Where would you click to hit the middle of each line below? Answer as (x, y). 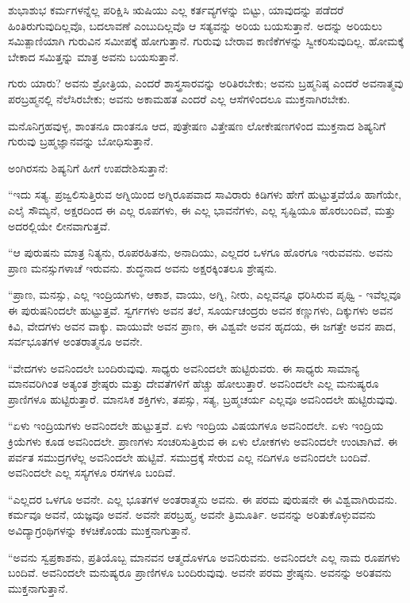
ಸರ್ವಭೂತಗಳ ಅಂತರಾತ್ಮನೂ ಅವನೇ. (75, 341)
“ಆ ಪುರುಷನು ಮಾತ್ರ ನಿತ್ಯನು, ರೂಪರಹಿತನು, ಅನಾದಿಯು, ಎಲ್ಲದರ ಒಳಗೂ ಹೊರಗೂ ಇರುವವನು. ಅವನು (201, 252)
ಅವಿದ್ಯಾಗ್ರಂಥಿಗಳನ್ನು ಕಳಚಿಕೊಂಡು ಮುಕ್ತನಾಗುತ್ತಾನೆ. (100, 530)
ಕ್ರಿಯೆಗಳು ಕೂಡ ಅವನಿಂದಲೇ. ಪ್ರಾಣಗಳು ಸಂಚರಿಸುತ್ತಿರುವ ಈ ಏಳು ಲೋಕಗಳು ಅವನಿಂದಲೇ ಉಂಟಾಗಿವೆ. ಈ (203, 441)
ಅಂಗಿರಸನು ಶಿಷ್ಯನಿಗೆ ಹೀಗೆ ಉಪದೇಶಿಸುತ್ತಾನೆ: (88, 167)
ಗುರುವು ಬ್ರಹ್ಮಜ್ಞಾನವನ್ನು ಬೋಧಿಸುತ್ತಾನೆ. (81, 141)
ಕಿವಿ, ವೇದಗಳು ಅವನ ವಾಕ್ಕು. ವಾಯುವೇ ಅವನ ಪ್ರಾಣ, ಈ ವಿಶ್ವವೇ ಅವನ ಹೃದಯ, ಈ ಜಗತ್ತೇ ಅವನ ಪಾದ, (202, 325)
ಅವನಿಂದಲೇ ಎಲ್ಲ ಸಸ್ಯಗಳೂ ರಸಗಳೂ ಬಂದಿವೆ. (92, 472)
